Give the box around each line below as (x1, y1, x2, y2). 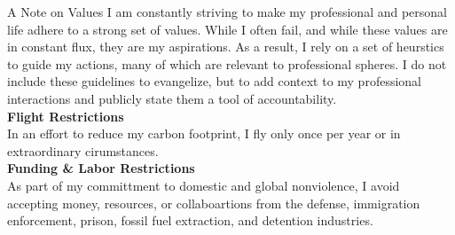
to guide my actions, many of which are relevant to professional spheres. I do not (7, 54, 447, 73)
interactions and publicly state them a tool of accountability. (7, 89, 337, 107)
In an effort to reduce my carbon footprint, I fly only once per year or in (7, 124, 401, 143)
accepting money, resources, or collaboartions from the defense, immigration (7, 193, 420, 212)
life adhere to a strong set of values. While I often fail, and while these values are (7, 20, 448, 38)
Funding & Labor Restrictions (7, 159, 195, 177)
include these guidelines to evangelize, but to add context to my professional (7, 72, 421, 90)
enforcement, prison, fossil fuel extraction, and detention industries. (7, 211, 373, 230)
